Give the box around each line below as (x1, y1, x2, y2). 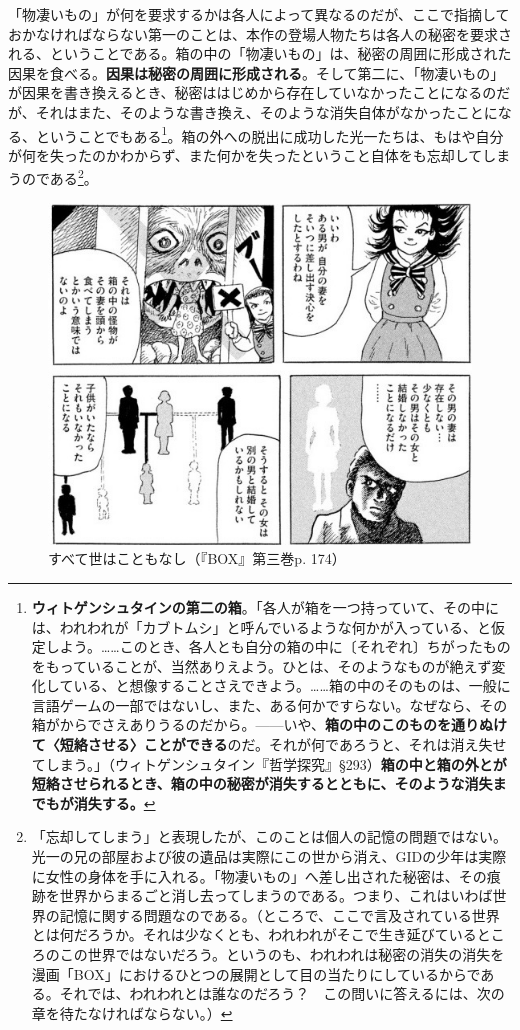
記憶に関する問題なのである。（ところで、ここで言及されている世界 (59, 904, 500, 925)
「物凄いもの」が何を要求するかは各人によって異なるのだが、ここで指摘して (8, 4, 510, 24)
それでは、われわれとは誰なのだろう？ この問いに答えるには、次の (59, 983, 505, 1004)
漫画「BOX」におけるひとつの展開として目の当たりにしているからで (31, 963, 481, 984)
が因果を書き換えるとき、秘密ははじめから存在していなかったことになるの (8, 82, 497, 103)
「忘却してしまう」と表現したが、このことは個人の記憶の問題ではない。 (31, 826, 508, 847)
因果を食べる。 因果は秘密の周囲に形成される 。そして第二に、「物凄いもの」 (8, 62, 505, 83)
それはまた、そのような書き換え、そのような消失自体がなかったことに (35, 101, 498, 122)
